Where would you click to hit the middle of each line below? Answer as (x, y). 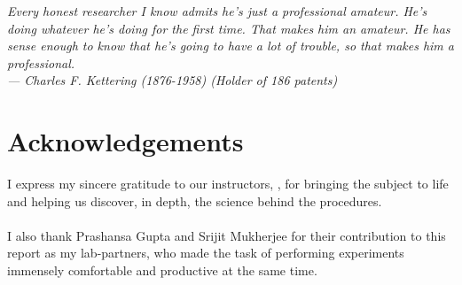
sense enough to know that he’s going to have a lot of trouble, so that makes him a (231, 46)
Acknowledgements (125, 141)
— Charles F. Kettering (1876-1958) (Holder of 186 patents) (172, 80)
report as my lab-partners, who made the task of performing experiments (206, 253)
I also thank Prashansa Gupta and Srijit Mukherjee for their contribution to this (227, 235)
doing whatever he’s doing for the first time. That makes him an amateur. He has (229, 28)
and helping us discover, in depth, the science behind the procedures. (195, 200)
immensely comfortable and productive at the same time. (162, 270)
